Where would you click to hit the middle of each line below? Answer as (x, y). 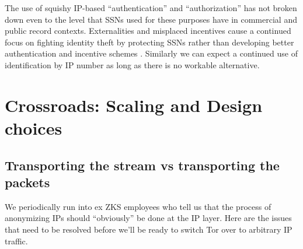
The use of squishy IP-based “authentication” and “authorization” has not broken (151, 8)
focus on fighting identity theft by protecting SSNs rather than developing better (149, 42)
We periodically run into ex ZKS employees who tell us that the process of (138, 206)
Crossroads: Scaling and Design (134, 105)
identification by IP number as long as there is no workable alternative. (132, 64)
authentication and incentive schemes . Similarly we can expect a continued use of (151, 53)
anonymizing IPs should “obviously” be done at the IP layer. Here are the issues (148, 218)
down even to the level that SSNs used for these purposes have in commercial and (151, 19)
